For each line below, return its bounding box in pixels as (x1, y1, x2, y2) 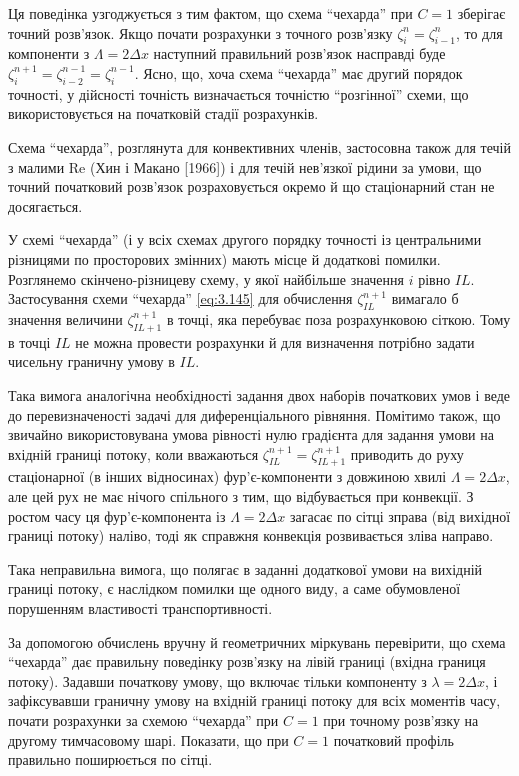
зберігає (457, 3, 506, 23)
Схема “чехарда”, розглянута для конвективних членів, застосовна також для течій (8, 136, 511, 157)
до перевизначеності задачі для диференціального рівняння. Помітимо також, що (8, 404, 501, 425)
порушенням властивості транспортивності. (8, 598, 273, 619)
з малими (8, 156, 65, 177)
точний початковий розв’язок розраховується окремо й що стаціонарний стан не (8, 176, 495, 197)
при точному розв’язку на (323, 710, 479, 731)
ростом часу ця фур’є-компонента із (8, 505, 226, 526)
